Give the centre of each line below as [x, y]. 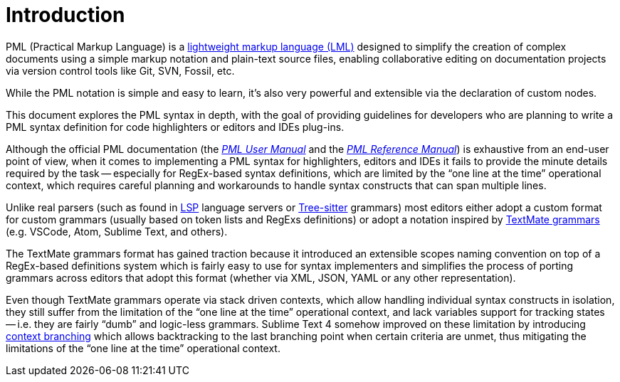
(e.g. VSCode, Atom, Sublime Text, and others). [117, 231]
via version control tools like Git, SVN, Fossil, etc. [120, 70]
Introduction [65, 15]
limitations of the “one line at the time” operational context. [143, 348]
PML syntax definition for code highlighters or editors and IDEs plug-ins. [175, 127]
